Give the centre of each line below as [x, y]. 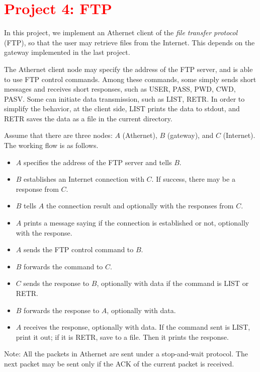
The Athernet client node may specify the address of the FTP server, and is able [128, 69]
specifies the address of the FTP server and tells [98, 162]
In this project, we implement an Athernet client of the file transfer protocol [121, 32]
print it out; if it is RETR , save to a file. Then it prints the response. [122, 337]
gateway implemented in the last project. [67, 52]
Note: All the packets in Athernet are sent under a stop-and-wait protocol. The [126, 354]
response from [37, 189]
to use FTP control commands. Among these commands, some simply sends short [130, 79]
